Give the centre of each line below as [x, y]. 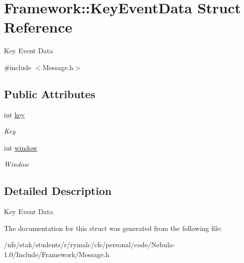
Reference [38, 27]
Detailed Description [58, 191]
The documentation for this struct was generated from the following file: [113, 228]
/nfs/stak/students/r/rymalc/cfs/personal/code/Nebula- [89, 244]
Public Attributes [50, 94]
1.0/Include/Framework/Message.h [57, 254]
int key [15, 114]
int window [21, 147]
